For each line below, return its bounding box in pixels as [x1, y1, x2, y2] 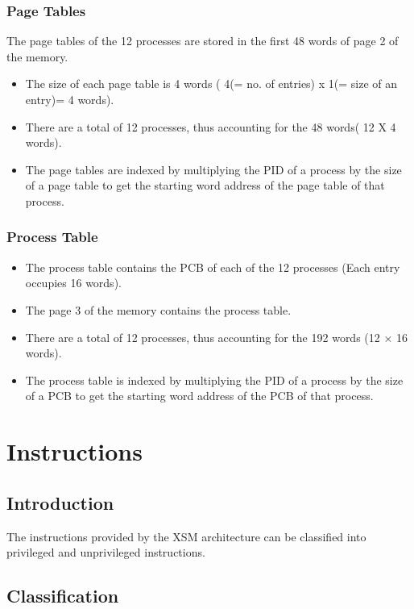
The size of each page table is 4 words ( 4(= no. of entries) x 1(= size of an [25, 75, 398, 92]
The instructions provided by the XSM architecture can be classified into [6, 528, 366, 544]
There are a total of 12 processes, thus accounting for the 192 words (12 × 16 [25, 328, 408, 345]
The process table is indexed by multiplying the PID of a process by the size [25, 371, 404, 388]
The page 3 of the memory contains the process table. [25, 301, 292, 318]
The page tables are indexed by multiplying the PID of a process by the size [25, 161, 402, 177]
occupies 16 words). [25, 274, 122, 291]
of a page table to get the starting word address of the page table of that [25, 177, 385, 194]
